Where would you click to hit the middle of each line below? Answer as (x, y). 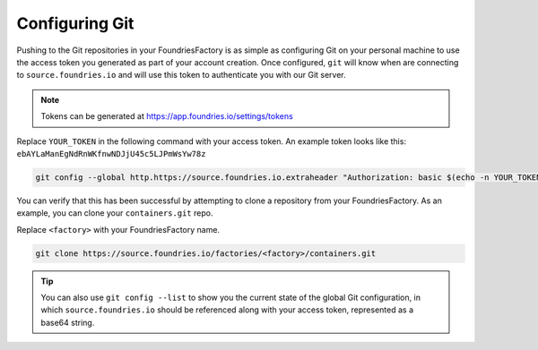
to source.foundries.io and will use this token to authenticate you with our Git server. (182, 75)
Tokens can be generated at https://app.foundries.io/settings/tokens (167, 116)
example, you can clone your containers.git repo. (115, 213)
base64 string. (68, 322)
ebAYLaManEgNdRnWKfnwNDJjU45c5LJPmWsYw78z (111, 154)
